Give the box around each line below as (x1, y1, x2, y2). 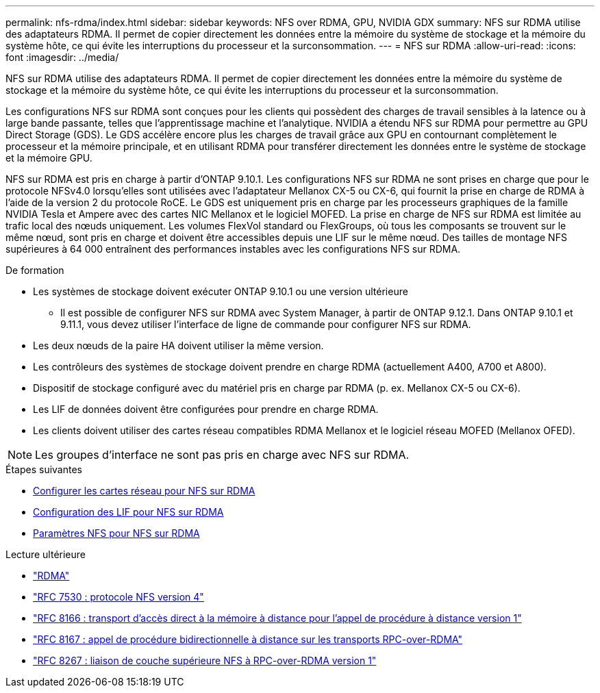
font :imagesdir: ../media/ (5, 51, 119, 63)
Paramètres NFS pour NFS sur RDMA (33, 527, 200, 539)
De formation (5, 264, 64, 276)
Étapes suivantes (5, 464, 82, 475)
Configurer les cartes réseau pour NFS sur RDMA (33, 485, 255, 496)
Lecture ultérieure (5, 549, 86, 560)
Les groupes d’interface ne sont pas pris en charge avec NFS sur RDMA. (35, 448, 410, 462)
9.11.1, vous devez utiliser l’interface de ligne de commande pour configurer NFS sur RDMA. (60, 318, 471, 330)
